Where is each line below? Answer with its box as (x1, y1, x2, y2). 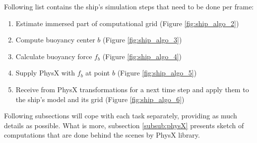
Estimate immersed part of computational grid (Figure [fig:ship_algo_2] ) (15, 18, 239, 28)
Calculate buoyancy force (15, 51, 92, 61)
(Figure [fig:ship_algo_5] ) (117, 68, 197, 78)
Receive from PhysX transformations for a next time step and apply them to (15, 84, 249, 94)
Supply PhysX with (15, 68, 75, 78)
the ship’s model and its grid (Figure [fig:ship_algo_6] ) (15, 94, 185, 104)
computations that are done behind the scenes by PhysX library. (4, 130, 200, 140)
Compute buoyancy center (15, 35, 95, 45)
